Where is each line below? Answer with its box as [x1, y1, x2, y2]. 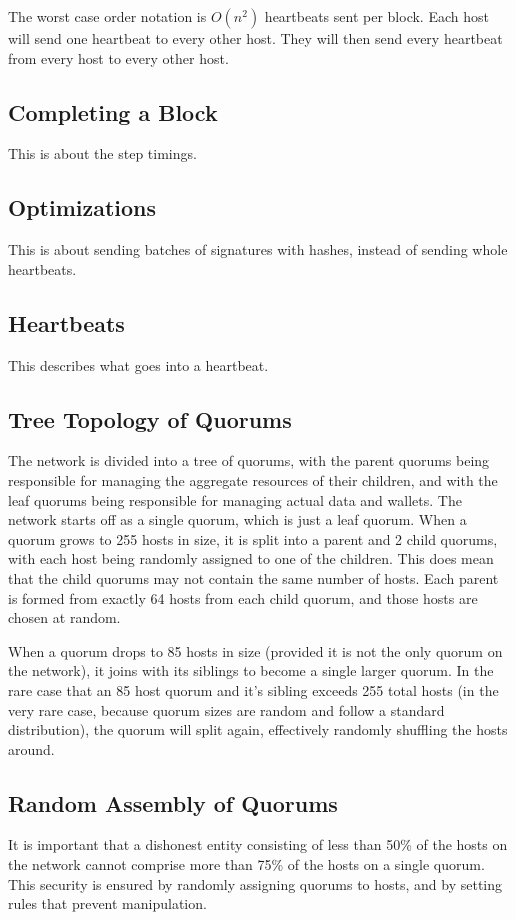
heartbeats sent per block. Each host [264, 6, 489, 26]
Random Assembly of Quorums [8, 787, 338, 818]
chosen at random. [8, 607, 121, 628]
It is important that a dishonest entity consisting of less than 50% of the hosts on [8, 834, 508, 855]
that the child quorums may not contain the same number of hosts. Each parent [8, 567, 499, 588]
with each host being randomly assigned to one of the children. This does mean [8, 548, 494, 569]
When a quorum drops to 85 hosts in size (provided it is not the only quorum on [8, 640, 503, 661]
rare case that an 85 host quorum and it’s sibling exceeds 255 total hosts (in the [8, 679, 499, 700]
